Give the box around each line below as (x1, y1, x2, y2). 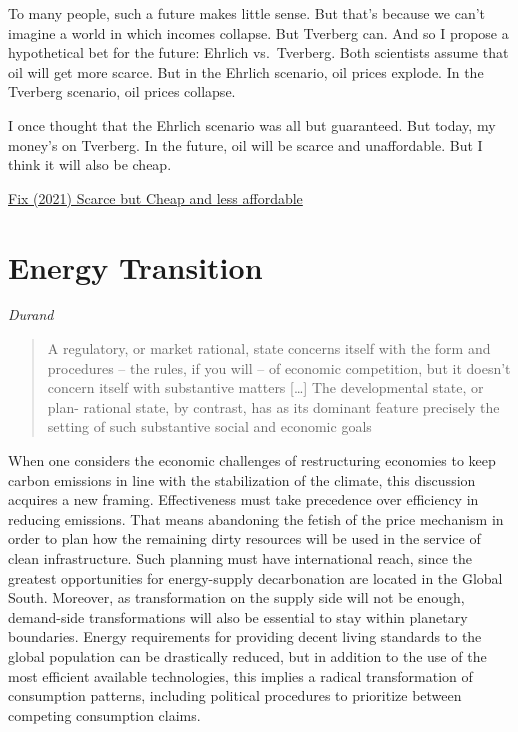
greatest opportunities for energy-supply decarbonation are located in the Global (8, 567, 503, 588)
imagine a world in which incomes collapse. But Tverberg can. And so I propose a (8, 22, 509, 43)
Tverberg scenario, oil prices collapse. (8, 81, 236, 102)
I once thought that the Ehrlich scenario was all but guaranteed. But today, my (8, 114, 496, 135)
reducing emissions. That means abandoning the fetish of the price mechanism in (8, 508, 504, 529)
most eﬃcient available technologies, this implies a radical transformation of (8, 665, 473, 686)
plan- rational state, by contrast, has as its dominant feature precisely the (47, 396, 500, 417)
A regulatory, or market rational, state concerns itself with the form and (47, 338, 491, 359)
